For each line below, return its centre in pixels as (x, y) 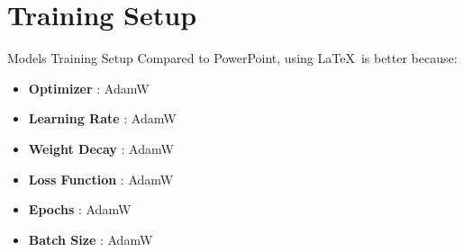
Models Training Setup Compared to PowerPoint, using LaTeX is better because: (232, 58)
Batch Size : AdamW (91, 239)
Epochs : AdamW (80, 209)
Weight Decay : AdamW (101, 148)
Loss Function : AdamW (101, 179)
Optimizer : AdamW (89, 88)
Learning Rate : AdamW (102, 118)
